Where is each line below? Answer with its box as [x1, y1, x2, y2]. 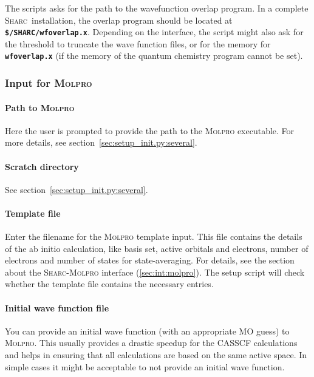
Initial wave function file [5, 301, 109, 314]
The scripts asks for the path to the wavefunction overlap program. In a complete [5, 2, 309, 14]
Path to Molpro [5, 101, 75, 114]
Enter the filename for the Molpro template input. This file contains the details [5, 230, 302, 243]
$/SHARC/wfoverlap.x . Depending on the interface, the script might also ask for [5, 25, 304, 38]
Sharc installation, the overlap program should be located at [5, 13, 233, 26]
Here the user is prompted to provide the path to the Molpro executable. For [5, 124, 295, 137]
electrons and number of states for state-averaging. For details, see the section [5, 254, 295, 267]
